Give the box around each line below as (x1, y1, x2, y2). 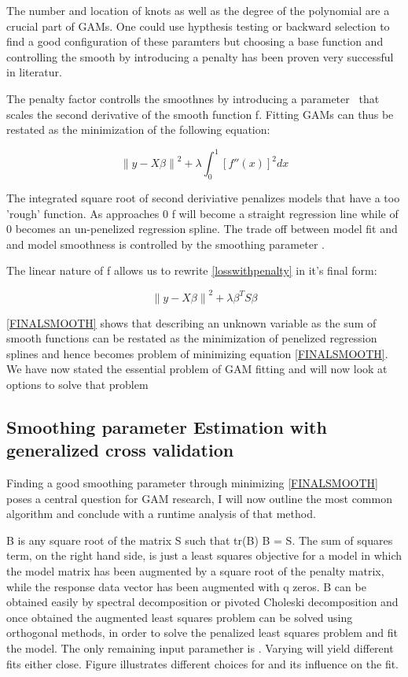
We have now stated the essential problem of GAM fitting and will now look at (6, 361, 388, 377)
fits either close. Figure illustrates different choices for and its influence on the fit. (6, 655, 399, 671)
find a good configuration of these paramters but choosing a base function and (6, 33, 384, 50)
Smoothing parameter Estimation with (6, 414, 327, 438)
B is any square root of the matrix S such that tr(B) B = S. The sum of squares (6, 531, 393, 548)
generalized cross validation (6, 438, 234, 462)
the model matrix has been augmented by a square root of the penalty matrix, (6, 563, 384, 579)
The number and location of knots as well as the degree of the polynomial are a (6, 2, 390, 18)
